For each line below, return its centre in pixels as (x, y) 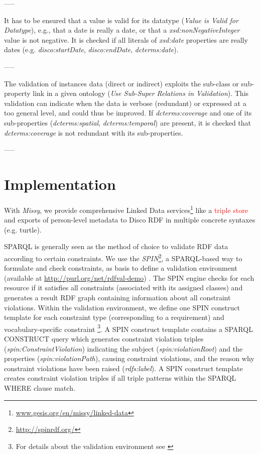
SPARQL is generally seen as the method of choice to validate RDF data (116, 246)
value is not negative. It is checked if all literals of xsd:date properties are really (126, 39)
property (17, 93)
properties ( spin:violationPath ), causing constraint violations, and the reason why (129, 358)
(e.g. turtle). (23, 229)
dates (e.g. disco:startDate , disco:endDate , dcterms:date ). (91, 49)
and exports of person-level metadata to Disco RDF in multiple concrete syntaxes (130, 220)
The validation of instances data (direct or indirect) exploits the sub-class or (121, 83)
